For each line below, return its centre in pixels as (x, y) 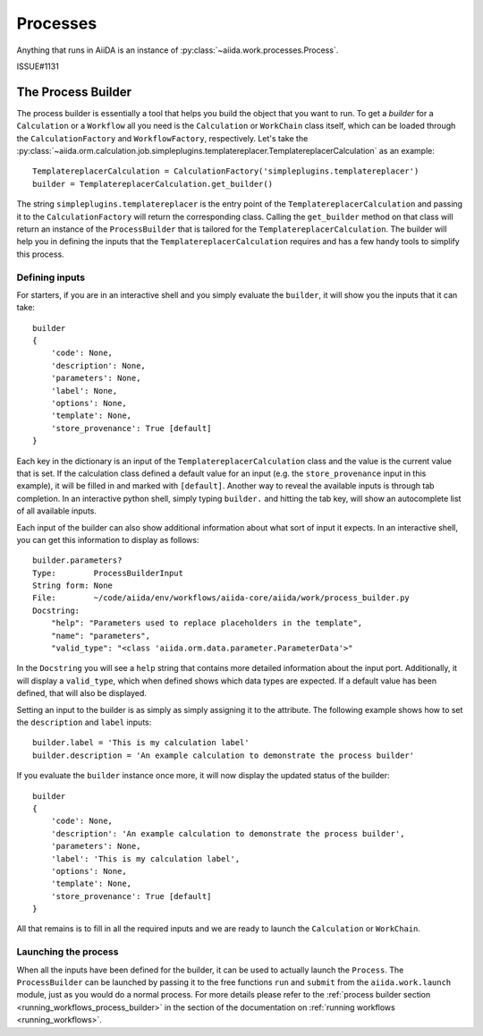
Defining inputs (51, 277)
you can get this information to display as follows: (108, 539)
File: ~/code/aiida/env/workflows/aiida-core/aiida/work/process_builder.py (221, 598)
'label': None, (84, 391)
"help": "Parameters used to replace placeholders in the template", (207, 623)
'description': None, (98, 365)
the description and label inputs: (84, 722)
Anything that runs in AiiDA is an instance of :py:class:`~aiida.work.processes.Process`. (178, 50)
